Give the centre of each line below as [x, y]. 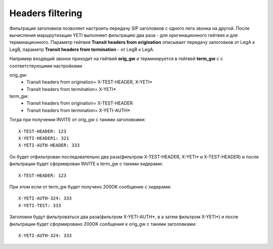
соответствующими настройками [46, 66]
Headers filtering [46, 13]
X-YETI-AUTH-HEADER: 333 [49, 145]
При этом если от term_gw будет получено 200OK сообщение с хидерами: [90, 186]
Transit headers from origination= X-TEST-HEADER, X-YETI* [89, 82]
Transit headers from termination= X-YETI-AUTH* [79, 110]
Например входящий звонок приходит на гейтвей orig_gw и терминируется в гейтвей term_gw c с [116, 59]
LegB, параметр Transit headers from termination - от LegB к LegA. [82, 49]
